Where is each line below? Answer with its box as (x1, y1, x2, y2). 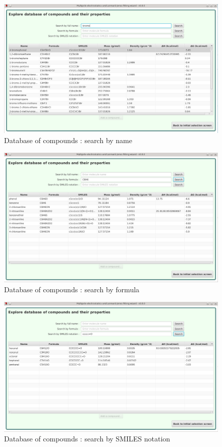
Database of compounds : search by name (4, 135, 133, 146)
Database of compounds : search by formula (4, 284, 140, 294)
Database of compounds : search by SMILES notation (4, 433, 171, 444)
